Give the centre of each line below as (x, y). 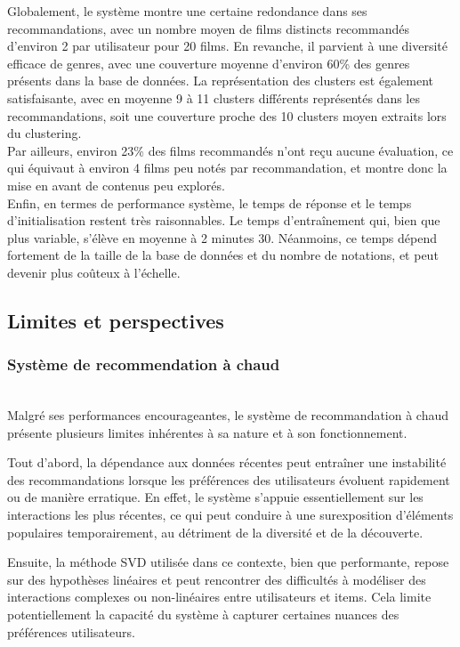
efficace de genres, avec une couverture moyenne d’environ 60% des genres (209, 63)
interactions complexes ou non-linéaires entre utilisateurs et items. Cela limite (219, 597)
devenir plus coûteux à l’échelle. (94, 272)
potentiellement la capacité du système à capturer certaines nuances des (203, 615)
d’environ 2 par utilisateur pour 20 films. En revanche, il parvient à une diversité (228, 46)
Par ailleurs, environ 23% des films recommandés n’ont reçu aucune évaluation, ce (230, 150)
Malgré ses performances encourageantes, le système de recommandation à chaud (228, 415)
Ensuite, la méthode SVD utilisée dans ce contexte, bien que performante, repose (228, 562)
